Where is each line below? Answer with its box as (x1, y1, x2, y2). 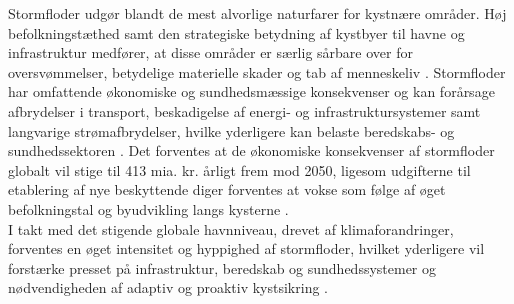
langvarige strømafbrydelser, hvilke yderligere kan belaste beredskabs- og (8, 120, 455, 141)
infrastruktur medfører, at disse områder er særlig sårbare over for (8, 42, 413, 63)
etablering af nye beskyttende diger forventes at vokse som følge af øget (8, 179, 446, 200)
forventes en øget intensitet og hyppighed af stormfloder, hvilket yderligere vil (8, 238, 485, 259)
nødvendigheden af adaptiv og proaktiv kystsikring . (8, 277, 328, 298)
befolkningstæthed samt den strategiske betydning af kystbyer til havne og (8, 22, 465, 43)
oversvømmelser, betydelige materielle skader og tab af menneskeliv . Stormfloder (8, 61, 506, 82)
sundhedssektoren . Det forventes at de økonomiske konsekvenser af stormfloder (8, 140, 495, 161)
